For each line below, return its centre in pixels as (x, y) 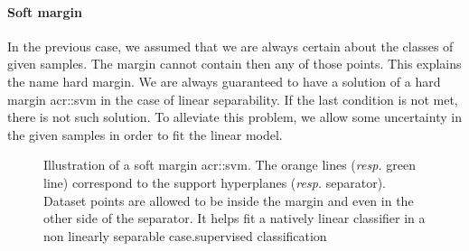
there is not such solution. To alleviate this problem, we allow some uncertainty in (234, 117)
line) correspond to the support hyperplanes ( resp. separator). (215, 182)
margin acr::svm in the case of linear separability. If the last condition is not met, (233, 99)
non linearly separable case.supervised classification (185, 235)
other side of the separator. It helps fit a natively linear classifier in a (234, 218)
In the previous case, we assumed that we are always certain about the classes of (230, 46)
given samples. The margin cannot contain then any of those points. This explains (234, 64)
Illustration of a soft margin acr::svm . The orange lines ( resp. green (230, 165)
